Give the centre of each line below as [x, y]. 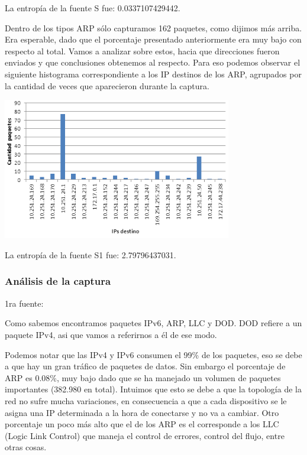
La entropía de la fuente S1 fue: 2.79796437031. [91, 254]
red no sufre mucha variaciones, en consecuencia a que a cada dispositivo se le [146, 400]
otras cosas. [26, 447]
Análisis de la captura [58, 281]
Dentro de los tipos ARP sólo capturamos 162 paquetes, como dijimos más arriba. [153, 27]
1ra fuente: [24, 303]
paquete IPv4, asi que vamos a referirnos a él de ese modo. [111, 334]
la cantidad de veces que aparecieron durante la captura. [107, 85]
